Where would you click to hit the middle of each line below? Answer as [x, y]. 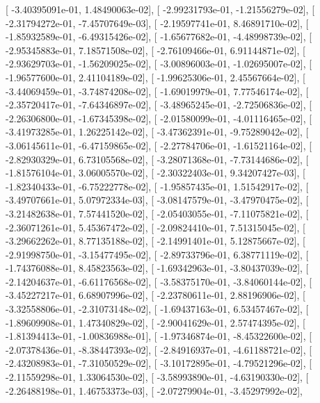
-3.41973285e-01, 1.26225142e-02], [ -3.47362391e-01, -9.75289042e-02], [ [157, 132]
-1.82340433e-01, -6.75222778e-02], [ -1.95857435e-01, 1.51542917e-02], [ [157, 186]
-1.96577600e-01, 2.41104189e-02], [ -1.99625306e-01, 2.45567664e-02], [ [155, 77]
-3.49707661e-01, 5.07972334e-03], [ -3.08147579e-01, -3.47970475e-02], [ [157, 200]
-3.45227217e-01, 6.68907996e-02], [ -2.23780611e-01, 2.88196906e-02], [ [155, 295]
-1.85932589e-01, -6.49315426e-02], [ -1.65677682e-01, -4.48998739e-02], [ [159, 36]
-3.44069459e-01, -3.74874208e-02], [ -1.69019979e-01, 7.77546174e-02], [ [157, 91]
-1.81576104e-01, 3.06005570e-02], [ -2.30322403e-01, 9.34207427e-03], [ [155, 173]
